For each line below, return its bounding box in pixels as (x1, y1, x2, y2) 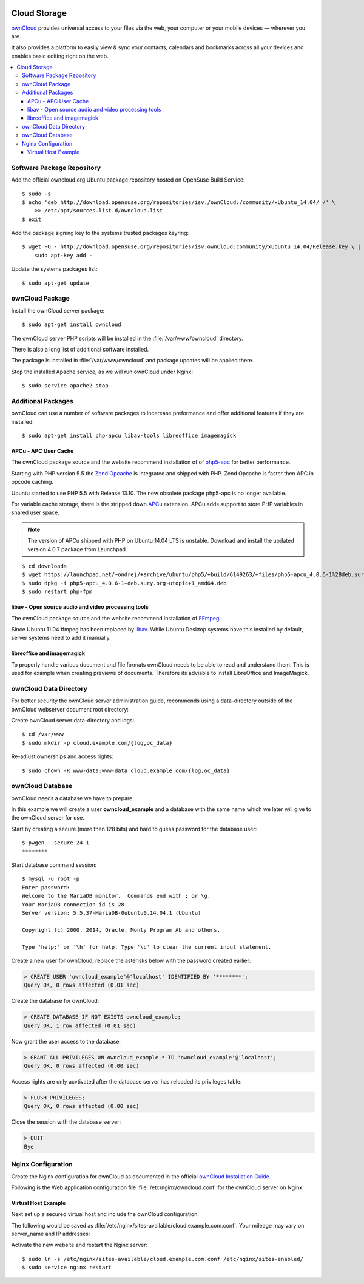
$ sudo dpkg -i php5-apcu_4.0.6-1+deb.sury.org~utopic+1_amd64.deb (22, 580, 227, 586)
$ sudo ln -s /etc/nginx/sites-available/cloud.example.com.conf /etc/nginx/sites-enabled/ (22, 1255, 303, 1262)
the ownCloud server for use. (11, 814, 84, 821)
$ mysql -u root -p (22, 875, 80, 883)
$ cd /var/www (22, 731, 64, 738)
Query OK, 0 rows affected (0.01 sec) (24, 982, 140, 989)
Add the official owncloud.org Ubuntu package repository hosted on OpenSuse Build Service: (11, 176, 245, 183)
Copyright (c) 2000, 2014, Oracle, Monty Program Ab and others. (22, 926, 221, 933)
